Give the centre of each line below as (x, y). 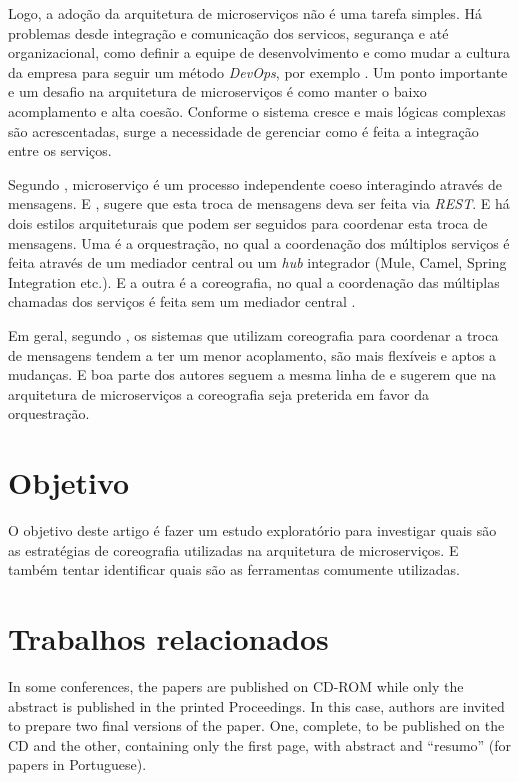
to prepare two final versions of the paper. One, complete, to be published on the (256, 725)
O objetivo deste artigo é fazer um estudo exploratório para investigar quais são (252, 530)
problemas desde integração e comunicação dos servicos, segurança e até (228, 32)
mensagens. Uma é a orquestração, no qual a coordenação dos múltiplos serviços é (259, 242)
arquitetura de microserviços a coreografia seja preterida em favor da (218, 393)
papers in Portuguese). (77, 764)
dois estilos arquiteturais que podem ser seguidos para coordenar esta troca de (248, 222)
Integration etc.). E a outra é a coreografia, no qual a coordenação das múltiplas (254, 281)
